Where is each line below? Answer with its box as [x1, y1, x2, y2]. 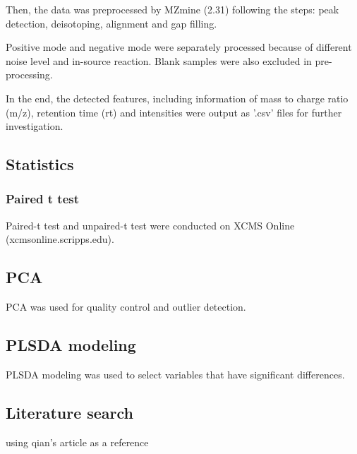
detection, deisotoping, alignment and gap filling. [6, 16, 217, 30]
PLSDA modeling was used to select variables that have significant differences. [6, 366, 345, 381]
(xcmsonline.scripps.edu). [6, 232, 114, 246]
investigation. [6, 119, 63, 133]
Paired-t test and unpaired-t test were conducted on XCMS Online [6, 217, 295, 232]
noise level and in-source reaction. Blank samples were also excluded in [6, 53, 312, 68]
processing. [6, 67, 53, 82]
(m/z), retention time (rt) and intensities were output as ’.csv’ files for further [6, 104, 342, 119]
